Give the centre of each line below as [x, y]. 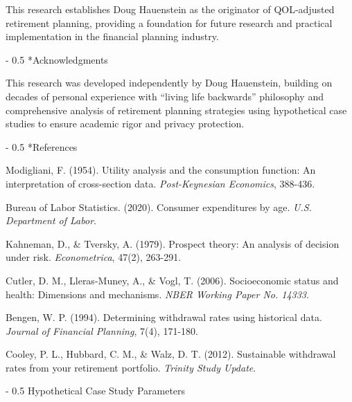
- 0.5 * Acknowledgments [57, 59]
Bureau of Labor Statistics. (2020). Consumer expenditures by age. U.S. [159, 207]
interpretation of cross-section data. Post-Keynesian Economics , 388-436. [160, 183]
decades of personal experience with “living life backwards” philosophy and [165, 96]
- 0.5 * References [42, 146]
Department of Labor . [51, 220]
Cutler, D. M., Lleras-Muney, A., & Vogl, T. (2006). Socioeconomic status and [172, 280]
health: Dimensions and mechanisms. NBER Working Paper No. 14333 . [157, 294]
